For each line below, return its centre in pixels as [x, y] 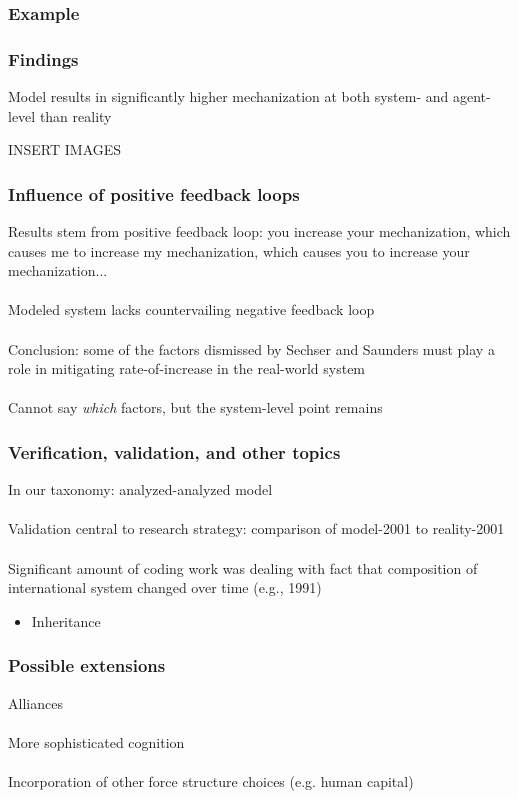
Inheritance [66, 620]
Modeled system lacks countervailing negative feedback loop [191, 309]
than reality [75, 115]
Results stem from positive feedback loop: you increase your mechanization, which [259, 231]
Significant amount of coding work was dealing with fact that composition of [243, 567]
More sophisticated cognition [96, 741]
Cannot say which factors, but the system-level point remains [195, 407]
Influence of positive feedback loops [154, 193]
